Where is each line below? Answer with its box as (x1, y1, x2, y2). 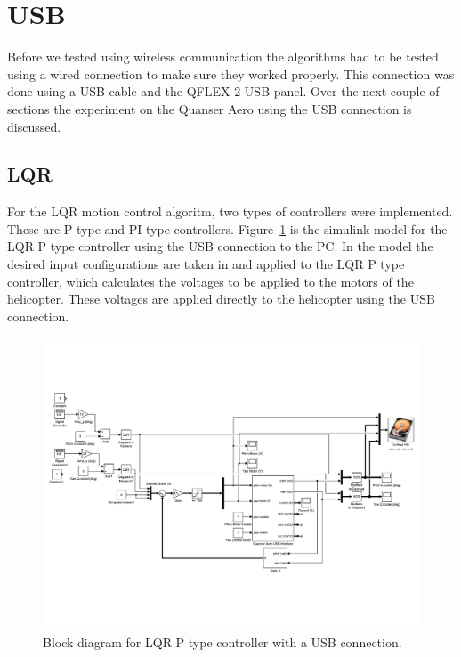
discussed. (7, 117, 61, 135)
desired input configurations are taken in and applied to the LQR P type (7, 255, 405, 273)
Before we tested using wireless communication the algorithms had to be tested (7, 47, 439, 66)
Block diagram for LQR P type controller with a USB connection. (43, 632, 402, 651)
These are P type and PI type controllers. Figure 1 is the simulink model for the (7, 219, 448, 238)
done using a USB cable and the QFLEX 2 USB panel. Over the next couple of (7, 82, 440, 101)
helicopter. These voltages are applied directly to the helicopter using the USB (7, 289, 435, 308)
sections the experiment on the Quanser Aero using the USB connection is (7, 99, 412, 118)
